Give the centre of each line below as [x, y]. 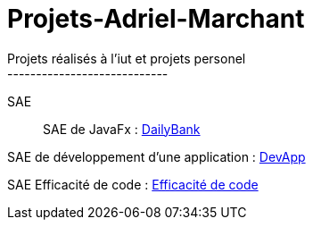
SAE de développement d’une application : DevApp [156, 156]
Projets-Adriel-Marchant [156, 19]
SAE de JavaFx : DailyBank [122, 129]
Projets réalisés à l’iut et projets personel [127, 58]
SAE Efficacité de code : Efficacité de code [133, 184]
